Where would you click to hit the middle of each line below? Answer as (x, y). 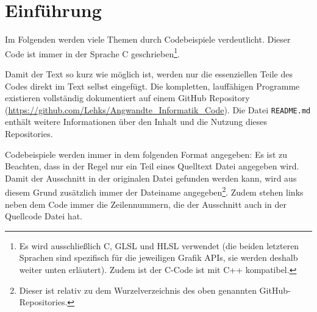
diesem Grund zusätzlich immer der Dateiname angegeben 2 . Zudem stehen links (154, 191)
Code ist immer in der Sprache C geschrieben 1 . (92, 52)
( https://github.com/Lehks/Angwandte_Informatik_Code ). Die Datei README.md (158, 109)
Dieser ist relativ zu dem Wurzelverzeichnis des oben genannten (138, 290)
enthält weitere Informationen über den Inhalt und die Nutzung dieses (136, 122)
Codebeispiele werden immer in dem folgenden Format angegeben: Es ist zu (146, 154)
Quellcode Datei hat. (44, 216)
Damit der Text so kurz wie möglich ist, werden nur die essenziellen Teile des (149, 73)
